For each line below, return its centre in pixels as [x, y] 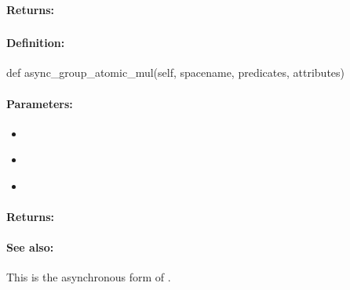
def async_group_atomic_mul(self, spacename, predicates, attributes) [176, 72]
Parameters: [40, 103]
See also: [30, 247]
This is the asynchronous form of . [89, 277]
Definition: [36, 43]
